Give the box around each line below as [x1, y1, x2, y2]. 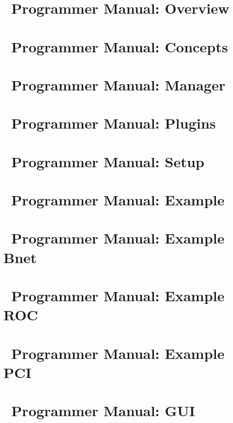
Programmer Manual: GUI [11, 401, 195, 421]
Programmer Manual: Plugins [11, 113, 216, 133]
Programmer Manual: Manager [11, 74, 226, 94]
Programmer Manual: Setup [11, 151, 205, 171]
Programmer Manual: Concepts [11, 36, 228, 56]
